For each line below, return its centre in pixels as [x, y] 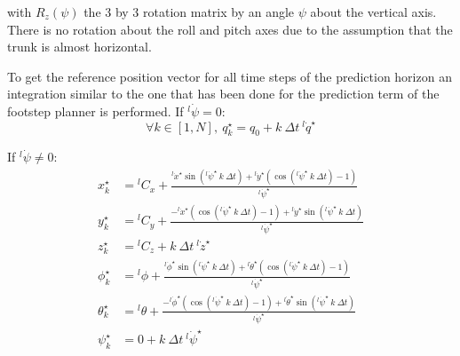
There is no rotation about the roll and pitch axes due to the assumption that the [230, 29]
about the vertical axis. [373, 12]
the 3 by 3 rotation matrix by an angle [189, 12]
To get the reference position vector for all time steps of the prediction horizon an [230, 76]
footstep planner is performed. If [95, 111]
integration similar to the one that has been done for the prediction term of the [223, 94]
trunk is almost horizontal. [79, 47]
